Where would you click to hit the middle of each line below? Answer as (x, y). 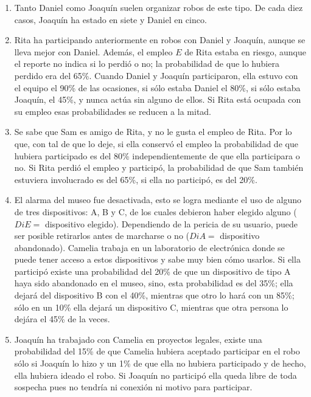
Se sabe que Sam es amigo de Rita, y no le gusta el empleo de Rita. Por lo (153, 132)
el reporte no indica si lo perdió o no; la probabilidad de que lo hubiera (147, 64)
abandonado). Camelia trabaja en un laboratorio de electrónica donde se (149, 247)
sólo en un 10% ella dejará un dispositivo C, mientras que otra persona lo (151, 307)
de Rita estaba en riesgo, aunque (246, 51)
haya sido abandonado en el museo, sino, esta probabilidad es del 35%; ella (154, 283)
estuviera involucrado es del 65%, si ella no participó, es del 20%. (136, 179)
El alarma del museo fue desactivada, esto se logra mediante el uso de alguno (158, 200)
